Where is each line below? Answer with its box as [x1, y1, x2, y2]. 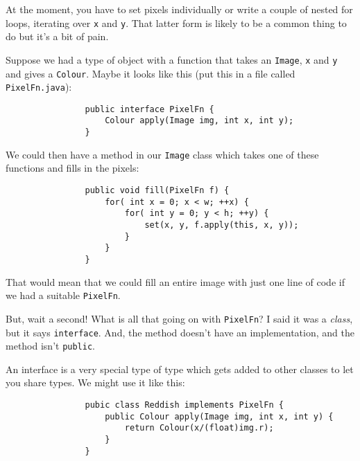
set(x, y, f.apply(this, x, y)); [144, 220, 299, 230]
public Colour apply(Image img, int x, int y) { [105, 411, 334, 422]
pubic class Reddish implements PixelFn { [85, 400, 284, 410]
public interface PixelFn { [85, 104, 214, 114]
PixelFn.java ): [6, 80, 72, 94]
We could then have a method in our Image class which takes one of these [6, 147, 319, 161]
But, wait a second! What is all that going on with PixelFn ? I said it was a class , [6, 311, 353, 325]
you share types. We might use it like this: [6, 375, 185, 390]
